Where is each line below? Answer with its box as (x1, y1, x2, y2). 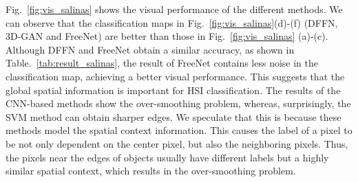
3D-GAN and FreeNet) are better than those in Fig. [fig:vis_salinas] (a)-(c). (6, 29, 328, 43)
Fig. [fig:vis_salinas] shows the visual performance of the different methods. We (6, 2, 343, 16)
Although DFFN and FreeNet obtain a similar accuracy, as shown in (6, 42, 295, 56)
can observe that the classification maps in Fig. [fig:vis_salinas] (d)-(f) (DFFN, (6, 15, 338, 30)
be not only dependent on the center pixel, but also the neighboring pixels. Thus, (6, 136, 348, 150)
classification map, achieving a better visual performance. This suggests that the (6, 69, 345, 83)
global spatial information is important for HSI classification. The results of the (6, 82, 341, 97)
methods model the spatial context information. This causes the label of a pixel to (6, 123, 352, 137)
